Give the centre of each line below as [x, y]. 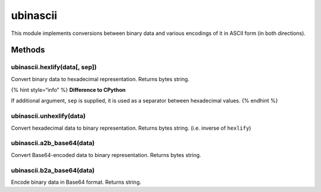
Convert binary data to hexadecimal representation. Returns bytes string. [100, 79]
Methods [28, 50]
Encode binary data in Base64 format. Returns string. [76, 182]
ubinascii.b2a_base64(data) [53, 170]
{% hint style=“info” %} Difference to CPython [68, 90]
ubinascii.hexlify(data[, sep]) [54, 67]
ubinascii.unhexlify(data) [48, 116]
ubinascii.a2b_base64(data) [53, 143]
